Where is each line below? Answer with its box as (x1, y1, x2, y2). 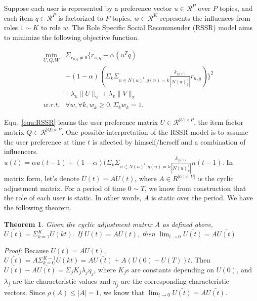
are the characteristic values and (12, 275, 111, 286)
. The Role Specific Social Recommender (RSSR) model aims (68, 22, 253, 33)
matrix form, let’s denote (4, 173, 80, 184)
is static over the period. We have (151, 192, 253, 203)
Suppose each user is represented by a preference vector (4, 3, 172, 13)
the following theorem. (4, 202, 72, 212)
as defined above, (162, 219, 213, 229)
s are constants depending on (126, 264, 214, 274)
